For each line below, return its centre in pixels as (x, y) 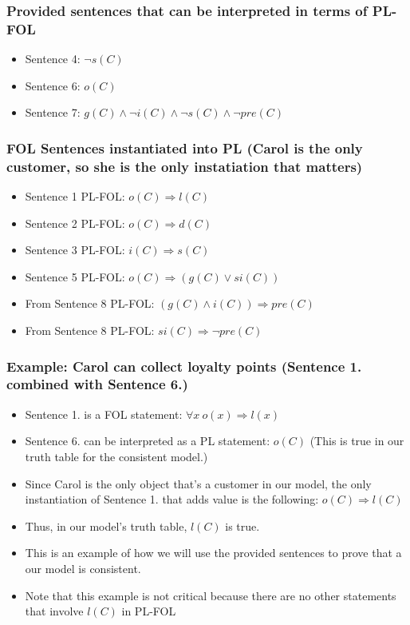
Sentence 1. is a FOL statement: (104, 414)
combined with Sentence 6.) (97, 384)
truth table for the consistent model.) (116, 456)
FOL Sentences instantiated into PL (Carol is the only (185, 147)
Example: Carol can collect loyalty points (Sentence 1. (184, 366)
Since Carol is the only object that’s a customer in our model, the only (198, 483)
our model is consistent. (83, 568)
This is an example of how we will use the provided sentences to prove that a (213, 553)
